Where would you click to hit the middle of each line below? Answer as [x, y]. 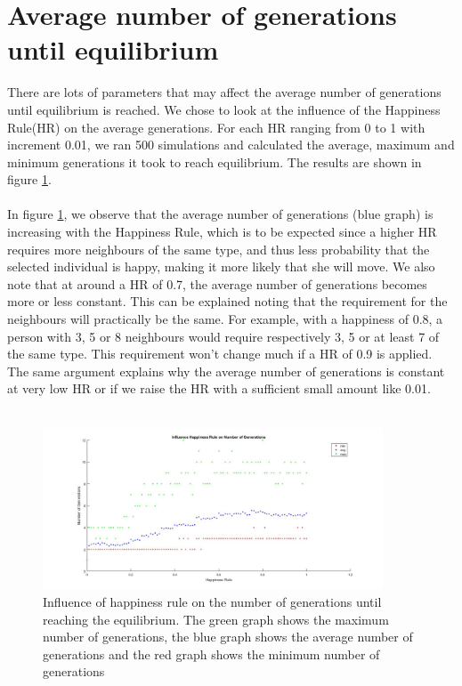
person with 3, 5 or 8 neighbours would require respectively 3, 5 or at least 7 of [223, 336]
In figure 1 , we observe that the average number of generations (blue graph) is [220, 214]
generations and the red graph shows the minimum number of [211, 654]
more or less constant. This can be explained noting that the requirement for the [227, 301]
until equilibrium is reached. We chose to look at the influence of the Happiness [224, 109]
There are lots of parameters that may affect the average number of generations [224, 92]
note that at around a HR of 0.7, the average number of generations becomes [217, 283]
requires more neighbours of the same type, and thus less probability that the [219, 249]
